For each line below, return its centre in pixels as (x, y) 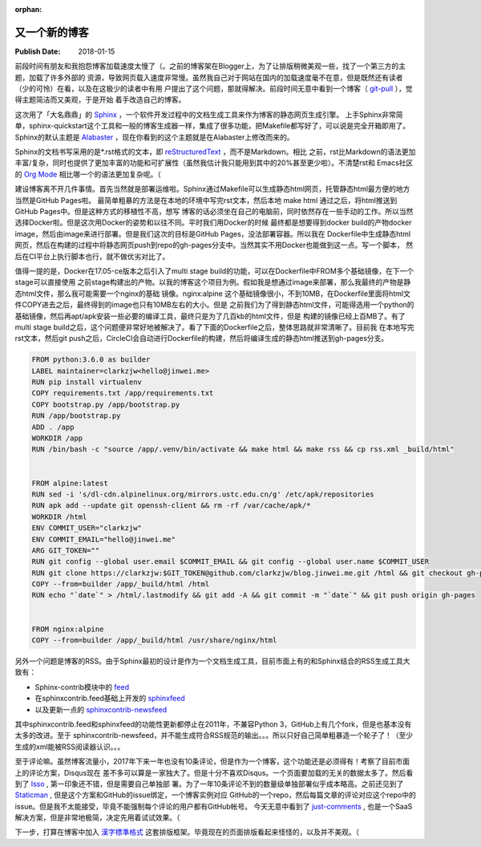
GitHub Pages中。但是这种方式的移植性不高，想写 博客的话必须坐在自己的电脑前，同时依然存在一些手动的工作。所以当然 (214, 211)
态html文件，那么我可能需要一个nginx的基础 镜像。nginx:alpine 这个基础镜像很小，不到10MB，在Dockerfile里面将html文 (212, 294)
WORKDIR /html (59, 517)
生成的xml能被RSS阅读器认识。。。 (70, 747)
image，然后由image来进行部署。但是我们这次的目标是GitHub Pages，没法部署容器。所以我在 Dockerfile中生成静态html (213, 233)
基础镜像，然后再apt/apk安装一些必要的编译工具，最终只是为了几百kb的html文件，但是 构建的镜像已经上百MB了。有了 (210, 316)
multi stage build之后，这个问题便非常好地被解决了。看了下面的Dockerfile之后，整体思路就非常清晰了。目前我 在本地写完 (214, 327)
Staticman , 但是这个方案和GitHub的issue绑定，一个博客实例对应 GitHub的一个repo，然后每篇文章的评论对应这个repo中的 (215, 795)
